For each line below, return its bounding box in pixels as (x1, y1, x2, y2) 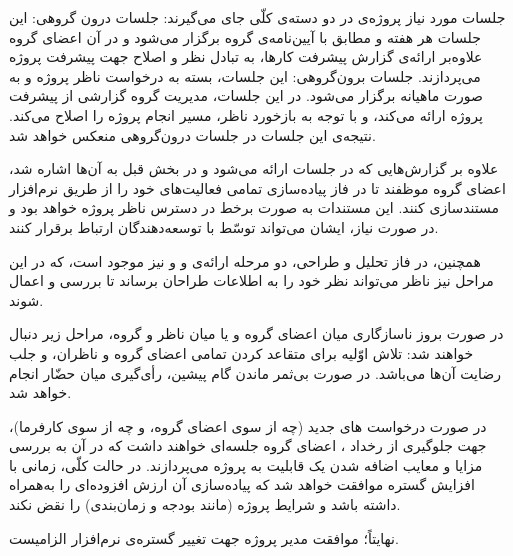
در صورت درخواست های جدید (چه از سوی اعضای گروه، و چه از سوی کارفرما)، (9, 415, 487, 436)
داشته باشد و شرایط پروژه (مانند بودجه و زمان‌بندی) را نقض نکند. (9, 494, 401, 515)
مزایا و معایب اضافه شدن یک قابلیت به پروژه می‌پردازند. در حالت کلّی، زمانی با (9, 454, 483, 475)
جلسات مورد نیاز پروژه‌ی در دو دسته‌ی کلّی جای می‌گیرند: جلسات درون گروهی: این (9, 7, 506, 27)
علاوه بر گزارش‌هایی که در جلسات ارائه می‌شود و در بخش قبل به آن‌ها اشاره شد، (9, 158, 499, 179)
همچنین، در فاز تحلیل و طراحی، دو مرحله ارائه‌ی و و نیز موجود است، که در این (9, 250, 481, 271)
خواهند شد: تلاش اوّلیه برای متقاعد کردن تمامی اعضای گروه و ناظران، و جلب (9, 342, 474, 363)
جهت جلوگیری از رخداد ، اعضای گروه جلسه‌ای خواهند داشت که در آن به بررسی (9, 435, 487, 456)
